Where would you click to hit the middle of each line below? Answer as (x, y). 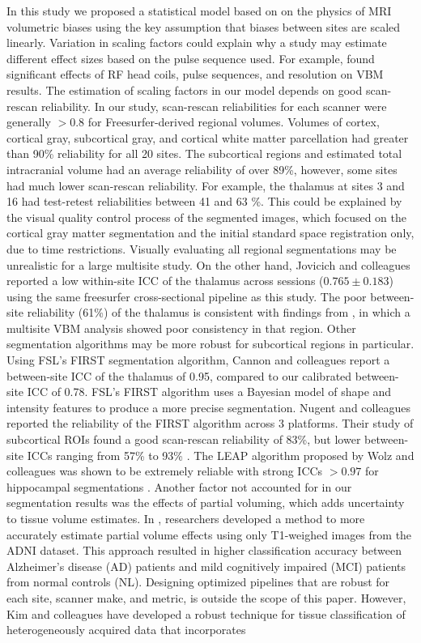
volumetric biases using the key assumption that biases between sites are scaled (204, 26)
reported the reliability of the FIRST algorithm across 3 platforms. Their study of (210, 423)
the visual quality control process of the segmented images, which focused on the (207, 217)
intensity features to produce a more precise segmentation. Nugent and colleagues (209, 407)
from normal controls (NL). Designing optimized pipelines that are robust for (198, 582)
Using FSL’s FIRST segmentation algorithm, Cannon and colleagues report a (198, 360)
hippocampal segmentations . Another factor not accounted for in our (179, 486)
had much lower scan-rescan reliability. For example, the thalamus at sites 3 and (206, 185)
